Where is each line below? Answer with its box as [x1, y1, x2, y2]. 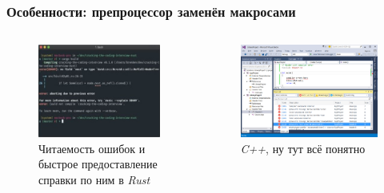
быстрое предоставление [38, 156, 158, 172]
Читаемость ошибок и [38, 140, 146, 156]
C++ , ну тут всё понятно [240, 140, 366, 156]
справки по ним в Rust [38, 171, 150, 187]
